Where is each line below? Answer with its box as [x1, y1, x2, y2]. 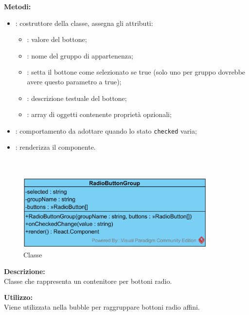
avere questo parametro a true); [27, 76, 122, 86]
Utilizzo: [4, 292, 33, 302]
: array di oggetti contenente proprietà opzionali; [27, 109, 172, 119]
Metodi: [4, 1, 31, 11]
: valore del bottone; [27, 34, 87, 44]
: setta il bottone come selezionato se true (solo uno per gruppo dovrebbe [27, 67, 246, 77]
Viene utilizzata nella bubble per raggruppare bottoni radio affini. [4, 301, 200, 312]
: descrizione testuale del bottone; [27, 93, 127, 103]
